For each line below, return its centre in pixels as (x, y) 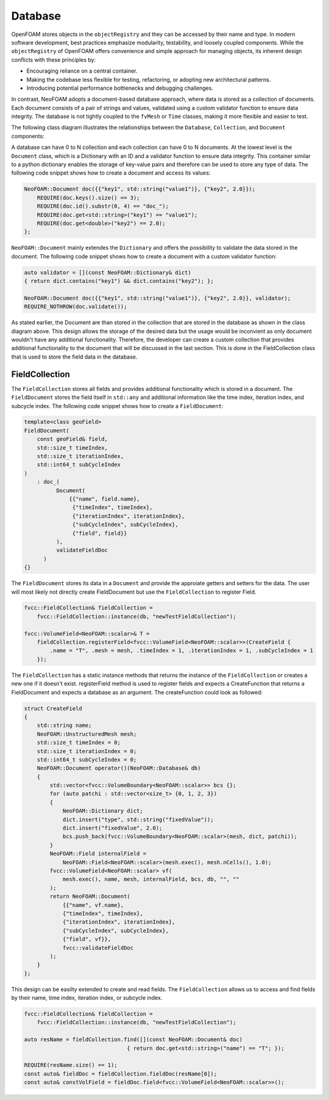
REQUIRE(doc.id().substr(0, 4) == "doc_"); (103, 206)
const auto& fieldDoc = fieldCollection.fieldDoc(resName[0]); (121, 1074)
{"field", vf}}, (87, 939)
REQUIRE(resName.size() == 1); (71, 1065)
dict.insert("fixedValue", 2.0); (112, 828)
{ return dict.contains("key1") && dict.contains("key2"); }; (119, 281)
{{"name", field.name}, (104, 499)
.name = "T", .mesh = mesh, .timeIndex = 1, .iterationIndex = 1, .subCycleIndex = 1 (182, 651)
